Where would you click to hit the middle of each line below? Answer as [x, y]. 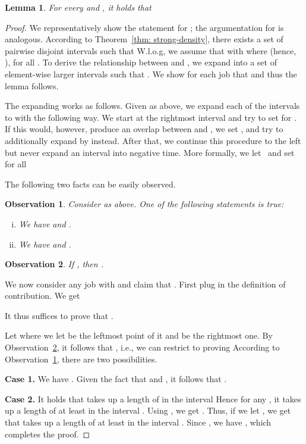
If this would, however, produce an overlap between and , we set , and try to [144, 129]
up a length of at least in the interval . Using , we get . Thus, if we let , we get [148, 410]
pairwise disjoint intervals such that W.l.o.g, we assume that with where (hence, [151, 50]
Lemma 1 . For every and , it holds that [78, 7]
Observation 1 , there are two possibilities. [81, 359]
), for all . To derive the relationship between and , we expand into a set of [141, 62]
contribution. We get [42, 296]
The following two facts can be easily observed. [90, 184]
